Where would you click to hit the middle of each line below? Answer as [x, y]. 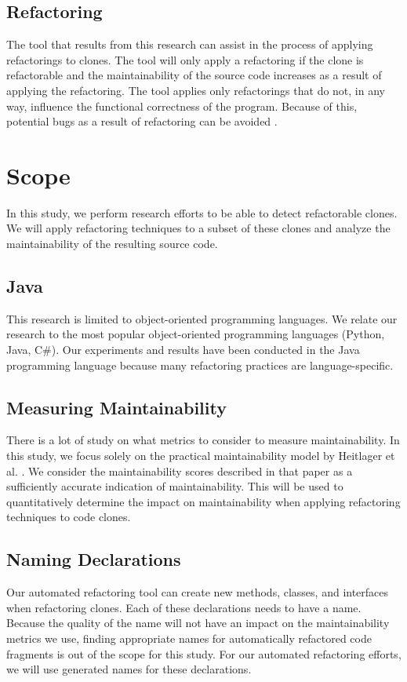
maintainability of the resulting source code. [112, 244]
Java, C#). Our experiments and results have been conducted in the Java [183, 350]
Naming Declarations [94, 559]
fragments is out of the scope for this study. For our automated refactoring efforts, [204, 653]
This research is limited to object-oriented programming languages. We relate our [202, 318]
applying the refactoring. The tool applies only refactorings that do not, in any [196, 90]
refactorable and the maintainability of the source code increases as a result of [194, 75]
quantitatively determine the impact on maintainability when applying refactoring [203, 501]
